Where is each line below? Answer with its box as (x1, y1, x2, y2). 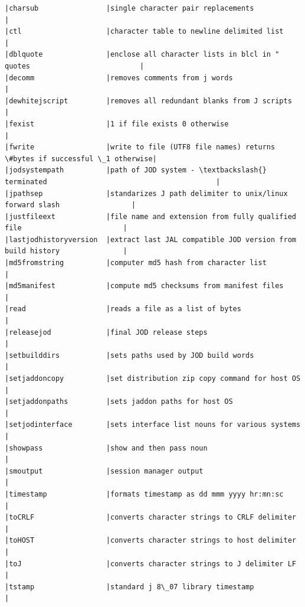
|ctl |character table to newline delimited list (5, 27, 284, 36)
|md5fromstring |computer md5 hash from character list (5, 259, 267, 267)
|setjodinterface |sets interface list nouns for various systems (5, 420, 301, 429)
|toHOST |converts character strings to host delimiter (5, 536, 296, 545)
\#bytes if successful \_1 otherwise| (5, 154, 157, 163)
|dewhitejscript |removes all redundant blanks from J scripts (5, 96, 292, 105)
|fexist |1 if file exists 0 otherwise (5, 119, 229, 128)
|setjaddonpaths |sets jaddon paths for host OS (5, 397, 233, 406)
